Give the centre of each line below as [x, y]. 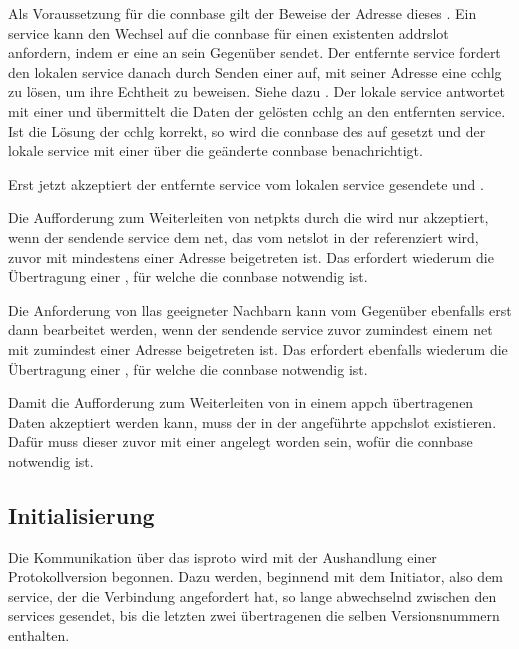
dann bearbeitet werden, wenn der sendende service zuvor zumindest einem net [250, 329]
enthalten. [39, 635]
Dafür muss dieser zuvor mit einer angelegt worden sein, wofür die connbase [240, 441]
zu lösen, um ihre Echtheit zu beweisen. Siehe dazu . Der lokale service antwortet [256, 91]
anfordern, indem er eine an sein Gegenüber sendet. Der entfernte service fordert [254, 52]
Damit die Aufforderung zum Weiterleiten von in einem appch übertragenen [241, 402]
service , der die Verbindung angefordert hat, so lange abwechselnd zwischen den [252, 595]
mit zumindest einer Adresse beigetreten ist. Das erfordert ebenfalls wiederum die [258, 348]
